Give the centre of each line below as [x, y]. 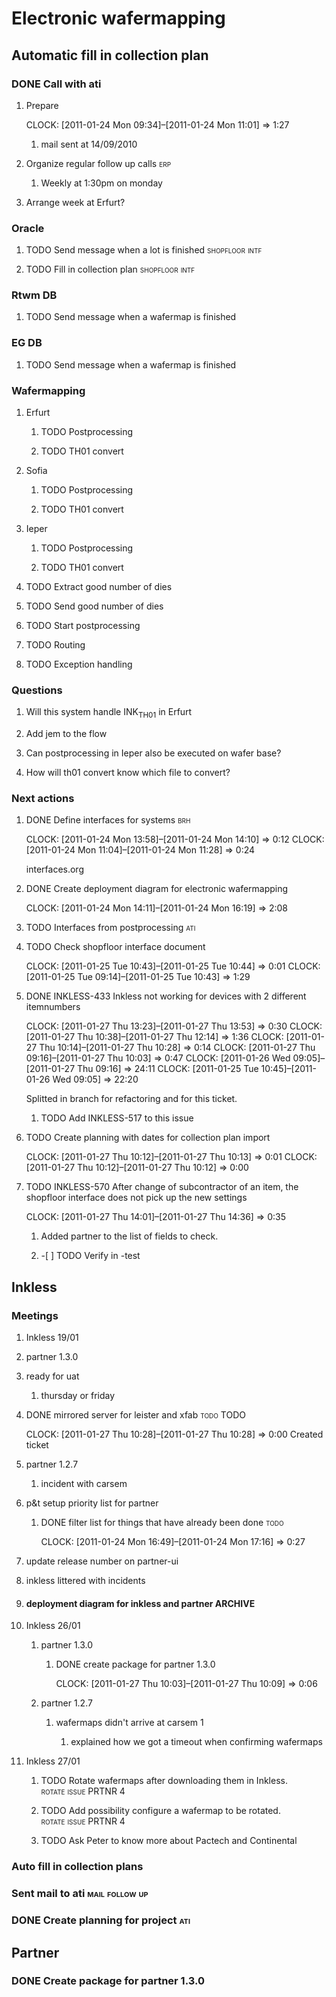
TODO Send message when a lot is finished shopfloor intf [144, 250]
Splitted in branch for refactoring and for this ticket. [131, 1099]
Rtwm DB [34, 295]
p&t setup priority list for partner [92, 1503]
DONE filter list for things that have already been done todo [162, 1523]
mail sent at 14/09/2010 [89, 144]
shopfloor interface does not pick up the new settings [136, 1198]
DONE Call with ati [56, 84]
